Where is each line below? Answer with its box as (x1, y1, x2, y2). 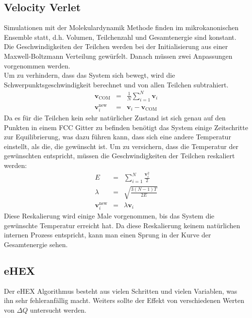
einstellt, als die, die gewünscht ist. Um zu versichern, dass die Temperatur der (4, 141, 238, 151)
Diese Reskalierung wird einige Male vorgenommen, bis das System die (4, 211, 215, 221)
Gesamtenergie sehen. (4, 239, 68, 249)
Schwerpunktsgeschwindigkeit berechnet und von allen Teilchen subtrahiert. (4, 79, 229, 89)
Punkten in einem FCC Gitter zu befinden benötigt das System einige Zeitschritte (4, 122, 248, 132)
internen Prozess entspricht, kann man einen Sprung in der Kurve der (4, 230, 211, 240)
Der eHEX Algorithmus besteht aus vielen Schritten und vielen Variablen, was (4, 285, 237, 296)
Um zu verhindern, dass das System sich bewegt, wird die (4, 70, 175, 80)
